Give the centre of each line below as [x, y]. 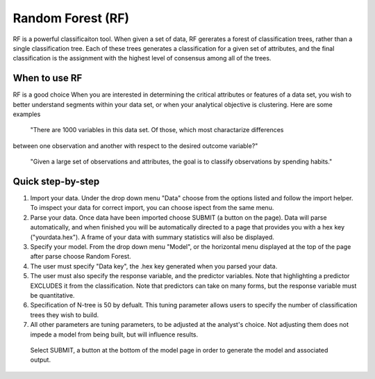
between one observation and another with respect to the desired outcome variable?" [135, 145]
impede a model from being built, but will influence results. [114, 334]
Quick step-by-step [56, 182]
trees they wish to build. [65, 315]
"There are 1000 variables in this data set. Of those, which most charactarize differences [157, 130]
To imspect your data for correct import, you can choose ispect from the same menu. [152, 208]
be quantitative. [52, 295]
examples [27, 114]
